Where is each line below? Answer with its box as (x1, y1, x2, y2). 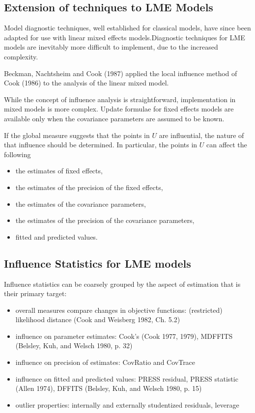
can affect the (206, 139, 247, 150)
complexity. (4, 51, 38, 61)
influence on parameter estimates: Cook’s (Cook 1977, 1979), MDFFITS (15, 330, 233, 341)
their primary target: (4, 288, 67, 299)
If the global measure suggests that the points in (4, 130, 150, 140)
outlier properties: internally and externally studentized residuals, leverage (15, 399, 239, 410)
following (4, 149, 31, 159)
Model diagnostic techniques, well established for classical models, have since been (4, 23, 251, 33)
